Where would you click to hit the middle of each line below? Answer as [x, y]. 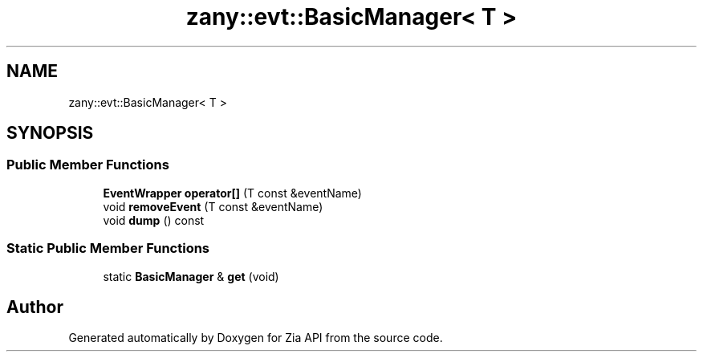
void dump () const [154, 220]
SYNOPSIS [50, 133]
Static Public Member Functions [108, 248]
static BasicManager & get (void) [191, 276]
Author [35, 307]
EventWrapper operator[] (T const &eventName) [232, 193]
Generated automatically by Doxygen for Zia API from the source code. [256, 338]
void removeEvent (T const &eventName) [213, 206]
